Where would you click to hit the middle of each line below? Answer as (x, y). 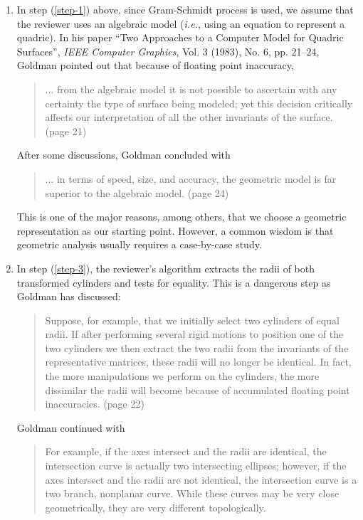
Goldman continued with (71, 427)
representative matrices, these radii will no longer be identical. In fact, (198, 362)
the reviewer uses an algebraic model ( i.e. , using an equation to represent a (181, 23)
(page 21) (66, 131)
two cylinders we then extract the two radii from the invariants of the (197, 347)
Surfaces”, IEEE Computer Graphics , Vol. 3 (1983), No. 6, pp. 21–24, (168, 51)
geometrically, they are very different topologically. (156, 507)
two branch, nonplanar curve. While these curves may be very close (192, 493)
